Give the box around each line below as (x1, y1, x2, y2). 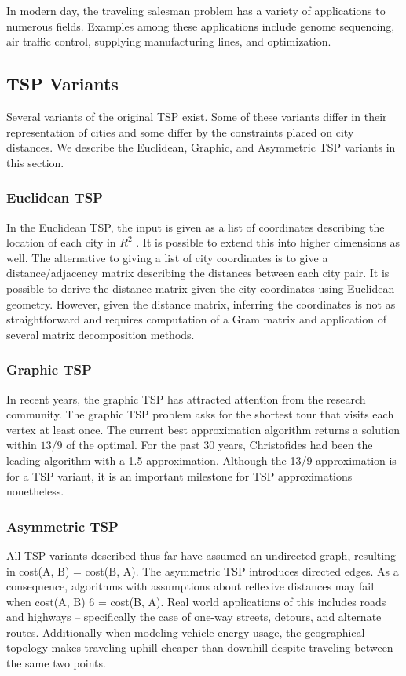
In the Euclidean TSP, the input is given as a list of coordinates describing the (6, 218, 385, 235)
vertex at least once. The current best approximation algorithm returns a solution (6, 421, 401, 437)
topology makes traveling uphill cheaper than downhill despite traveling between (6, 639, 393, 656)
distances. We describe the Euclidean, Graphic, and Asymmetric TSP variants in (6, 139, 396, 155)
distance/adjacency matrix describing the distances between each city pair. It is (6, 265, 390, 281)
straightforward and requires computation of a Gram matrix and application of (6, 311, 386, 327)
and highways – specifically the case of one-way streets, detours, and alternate (6, 608, 382, 625)
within (6, 437, 37, 453)
